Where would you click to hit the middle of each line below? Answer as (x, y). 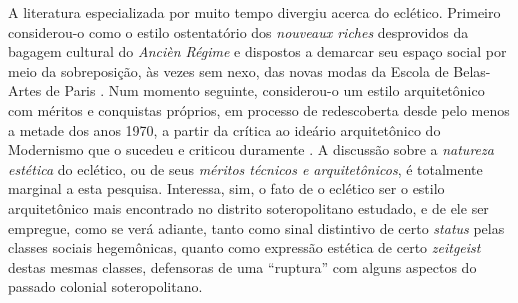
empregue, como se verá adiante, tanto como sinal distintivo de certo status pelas (256, 227)
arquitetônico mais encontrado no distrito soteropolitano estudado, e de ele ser (248, 207)
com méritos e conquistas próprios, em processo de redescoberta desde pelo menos (259, 109)
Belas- (472, 70)
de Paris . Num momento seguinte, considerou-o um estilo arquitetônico (265, 90)
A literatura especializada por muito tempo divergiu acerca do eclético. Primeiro (254, 12)
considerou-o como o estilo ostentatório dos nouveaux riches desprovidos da (238, 31)
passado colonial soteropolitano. (105, 286)
